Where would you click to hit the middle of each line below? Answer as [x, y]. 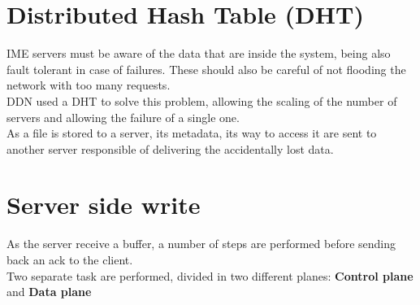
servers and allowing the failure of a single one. [123, 117]
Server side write [104, 205]
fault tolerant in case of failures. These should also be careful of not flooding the [206, 69]
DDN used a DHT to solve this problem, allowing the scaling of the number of [202, 100]
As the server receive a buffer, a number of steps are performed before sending [201, 244]
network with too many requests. [89, 85]
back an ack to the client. [70, 259]
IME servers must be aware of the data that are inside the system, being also [199, 53]
